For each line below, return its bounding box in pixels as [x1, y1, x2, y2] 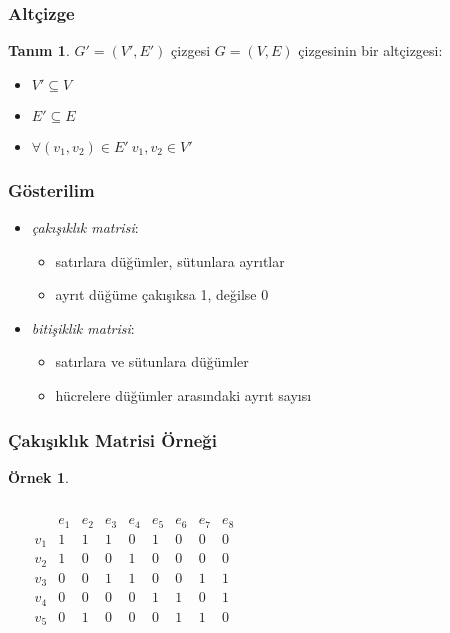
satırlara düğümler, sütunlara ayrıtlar [55, 250, 285, 271]
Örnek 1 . [8, 466, 69, 487]
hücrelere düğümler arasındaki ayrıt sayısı [55, 385, 312, 405]
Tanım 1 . [8, 40, 70, 61]
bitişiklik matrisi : [31, 317, 135, 338]
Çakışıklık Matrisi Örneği [8, 427, 217, 452]
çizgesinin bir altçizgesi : [298, 40, 443, 61]
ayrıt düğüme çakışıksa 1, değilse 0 [55, 284, 269, 305]
